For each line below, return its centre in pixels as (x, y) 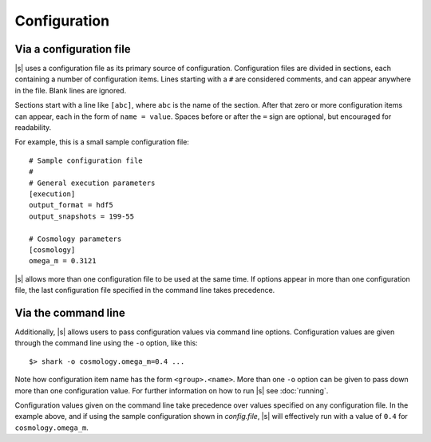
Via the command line (70, 312)
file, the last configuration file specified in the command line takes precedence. (145, 290)
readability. (33, 128)
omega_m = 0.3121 (63, 261)
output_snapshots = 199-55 (82, 216)
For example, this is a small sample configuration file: (102, 142)
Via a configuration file (73, 49)
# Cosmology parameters (75, 239)
